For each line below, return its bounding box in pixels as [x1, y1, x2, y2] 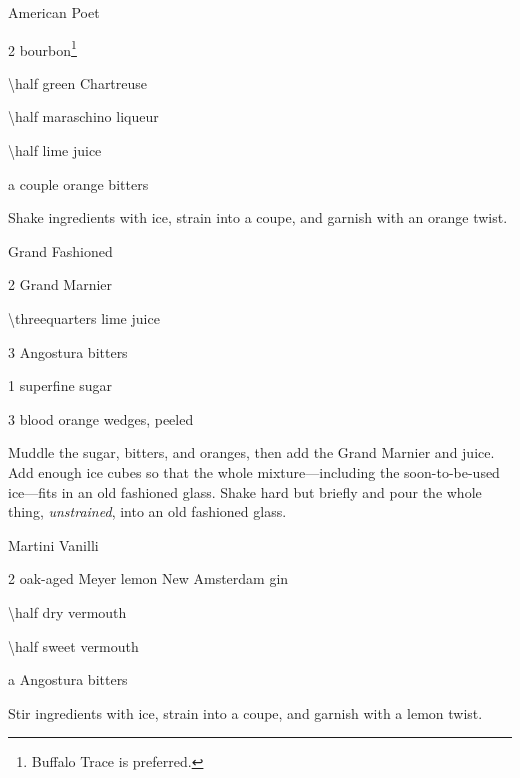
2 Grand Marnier [8, 274, 113, 295]
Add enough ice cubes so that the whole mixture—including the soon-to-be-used [8, 461, 500, 482]
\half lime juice [8, 140, 102, 161]
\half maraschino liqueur [8, 106, 159, 127]
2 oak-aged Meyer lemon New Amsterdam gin [8, 568, 289, 589]
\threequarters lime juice [8, 308, 160, 328]
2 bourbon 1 [8, 36, 77, 60]
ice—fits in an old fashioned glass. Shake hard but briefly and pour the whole [8, 481, 482, 502]
